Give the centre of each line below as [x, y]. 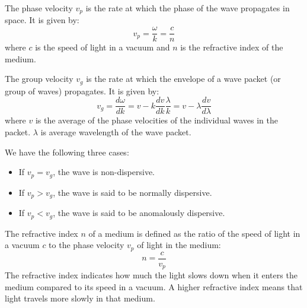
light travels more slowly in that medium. [80, 298]
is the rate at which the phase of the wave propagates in [188, 8]
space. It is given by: [42, 20]
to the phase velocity [87, 245]
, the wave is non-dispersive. [104, 172]
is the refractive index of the [232, 47]
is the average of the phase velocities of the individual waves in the [156, 120]
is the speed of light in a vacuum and [103, 47]
